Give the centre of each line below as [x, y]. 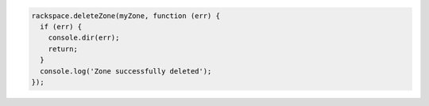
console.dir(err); [84, 38]
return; [63, 49]
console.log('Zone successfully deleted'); [126, 71]
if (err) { [61, 26]
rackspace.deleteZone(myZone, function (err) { [126, 15]
